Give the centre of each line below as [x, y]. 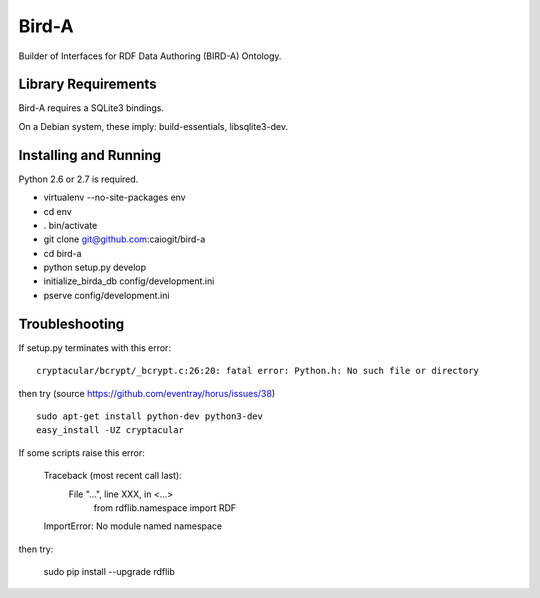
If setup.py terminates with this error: [95, 347]
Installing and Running [90, 155]
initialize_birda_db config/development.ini [129, 281]
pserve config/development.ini [106, 295]
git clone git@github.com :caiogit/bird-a [124, 239]
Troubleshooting [71, 323]
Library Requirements [87, 84]
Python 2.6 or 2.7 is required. [78, 179]
